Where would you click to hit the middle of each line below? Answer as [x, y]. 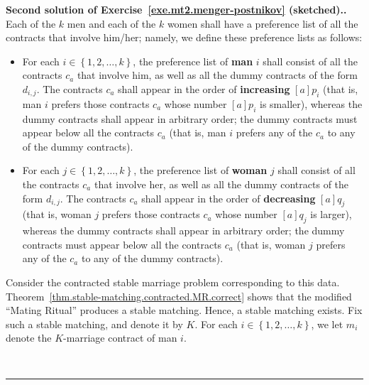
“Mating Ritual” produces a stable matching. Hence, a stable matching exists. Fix [184, 310]
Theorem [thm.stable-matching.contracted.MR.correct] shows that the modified [179, 296]
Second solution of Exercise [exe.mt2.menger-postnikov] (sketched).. [176, 9]
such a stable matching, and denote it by [94, 324]
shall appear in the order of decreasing [228, 198]
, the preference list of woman [200, 170]
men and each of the [111, 23]
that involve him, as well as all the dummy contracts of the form [217, 75]
